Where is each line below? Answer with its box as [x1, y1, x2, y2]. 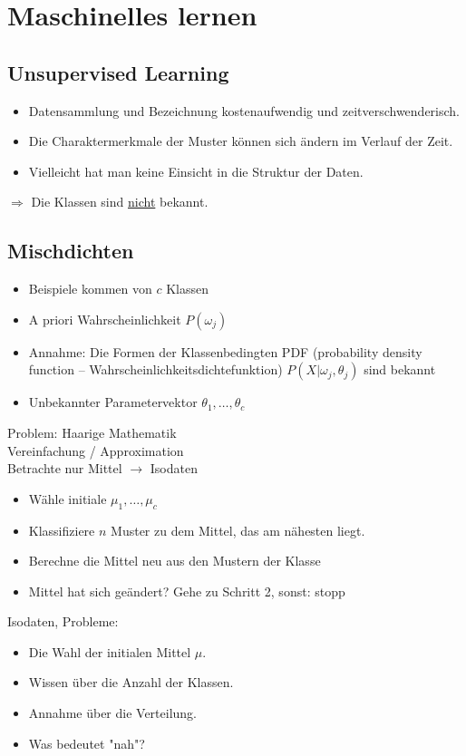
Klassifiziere [28, 520, 95, 539]
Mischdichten [7, 237, 134, 265]
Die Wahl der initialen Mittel [28, 642, 191, 661]
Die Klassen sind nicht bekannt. [31, 192, 209, 211]
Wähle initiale [28, 489, 107, 508]
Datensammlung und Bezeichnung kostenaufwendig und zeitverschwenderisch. [28, 101, 461, 120]
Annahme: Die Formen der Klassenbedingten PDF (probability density [28, 342, 422, 361]
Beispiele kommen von [28, 279, 152, 298]
